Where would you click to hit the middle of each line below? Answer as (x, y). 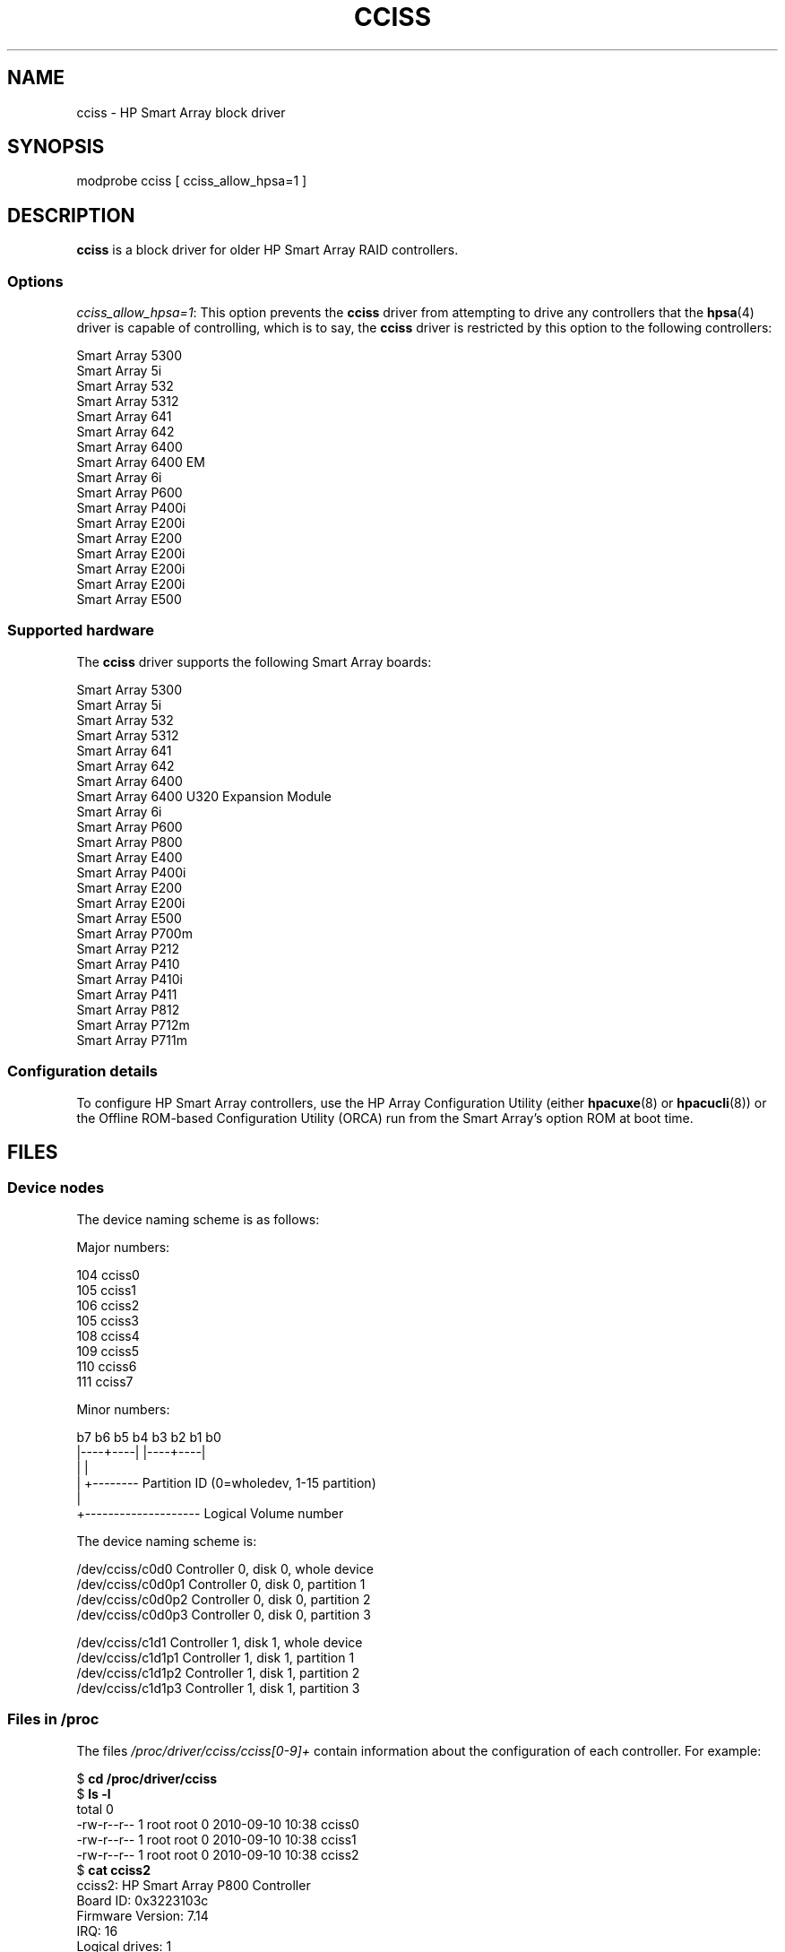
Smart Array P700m (134, 933)
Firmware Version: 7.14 (142, 1915)
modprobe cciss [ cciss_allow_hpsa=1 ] (192, 181)
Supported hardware (81, 631)
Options (35, 281)
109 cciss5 (108, 1351)
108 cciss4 (108, 1335)
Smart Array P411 (127, 994)
